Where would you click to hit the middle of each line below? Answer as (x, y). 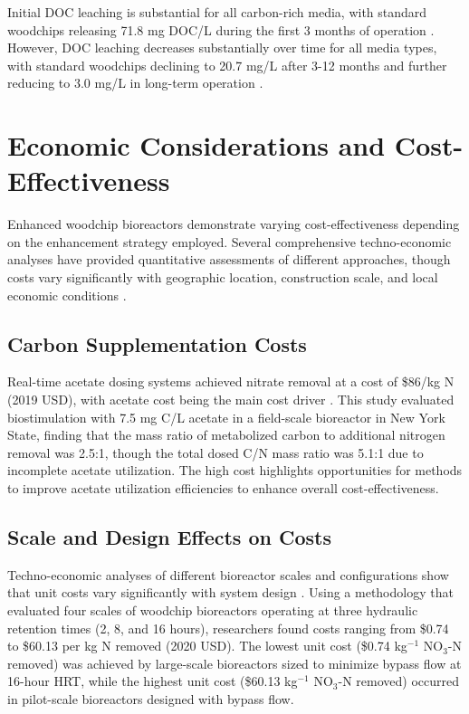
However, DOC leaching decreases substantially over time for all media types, (222, 48)
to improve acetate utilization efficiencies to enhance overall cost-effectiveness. (223, 488)
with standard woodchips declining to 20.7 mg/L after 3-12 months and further (227, 65)
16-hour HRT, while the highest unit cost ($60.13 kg (153, 681)
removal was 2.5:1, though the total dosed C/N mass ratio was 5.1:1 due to (215, 452)
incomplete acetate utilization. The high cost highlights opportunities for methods (235, 470)
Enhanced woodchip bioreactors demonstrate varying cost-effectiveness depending (234, 224)
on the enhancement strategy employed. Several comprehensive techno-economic (230, 241)
